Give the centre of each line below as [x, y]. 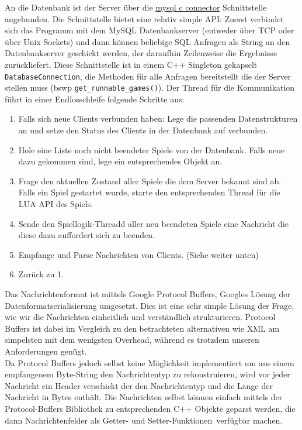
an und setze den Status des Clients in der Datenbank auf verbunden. [143, 130]
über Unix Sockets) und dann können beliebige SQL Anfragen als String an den [147, 41]
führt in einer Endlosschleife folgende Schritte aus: [95, 99]
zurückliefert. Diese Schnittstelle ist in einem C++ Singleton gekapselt [131, 64]
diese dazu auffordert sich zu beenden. [86, 235]
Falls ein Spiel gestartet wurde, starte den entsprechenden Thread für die [149, 192]
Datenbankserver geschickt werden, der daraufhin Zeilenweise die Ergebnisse [141, 53]
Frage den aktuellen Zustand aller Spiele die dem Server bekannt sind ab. [150, 180]
